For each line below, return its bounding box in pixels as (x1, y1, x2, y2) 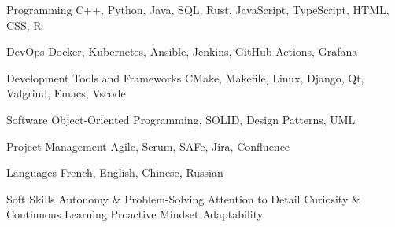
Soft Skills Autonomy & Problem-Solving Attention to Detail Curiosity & (6, 190, 360, 207)
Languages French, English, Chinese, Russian (6, 164, 223, 181)
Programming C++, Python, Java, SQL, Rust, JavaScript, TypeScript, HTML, (6, 2, 389, 17)
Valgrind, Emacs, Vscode (6, 85, 126, 101)
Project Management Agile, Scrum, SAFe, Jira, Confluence (6, 137, 290, 154)
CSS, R (6, 16, 42, 33)
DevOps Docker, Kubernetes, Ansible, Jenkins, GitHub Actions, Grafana (6, 43, 358, 60)
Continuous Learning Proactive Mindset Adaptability (6, 206, 264, 222)
